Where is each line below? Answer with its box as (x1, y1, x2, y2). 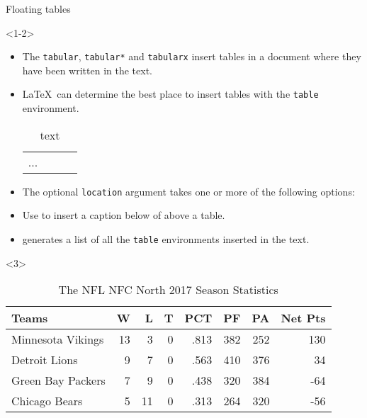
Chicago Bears (11, 392, 83, 409)
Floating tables (6, 1, 71, 16)
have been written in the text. (22, 62, 153, 77)
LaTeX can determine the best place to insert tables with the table (22, 86, 319, 101)
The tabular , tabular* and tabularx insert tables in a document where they (22, 49, 361, 64)
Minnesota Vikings (11, 331, 104, 348)
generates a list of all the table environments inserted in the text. (22, 231, 310, 246)
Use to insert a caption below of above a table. (22, 208, 225, 222)
